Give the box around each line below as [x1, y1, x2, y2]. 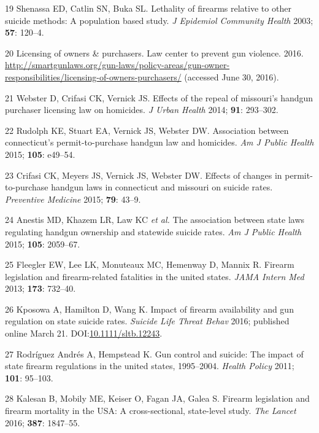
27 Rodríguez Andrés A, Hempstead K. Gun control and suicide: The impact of [5, 347, 304, 360]
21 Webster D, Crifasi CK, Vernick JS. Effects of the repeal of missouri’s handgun [5, 91, 313, 104]
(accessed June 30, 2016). [184, 70, 279, 83]
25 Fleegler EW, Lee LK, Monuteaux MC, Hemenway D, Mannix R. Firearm [5, 258, 294, 271]
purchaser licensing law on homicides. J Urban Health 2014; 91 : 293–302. [5, 103, 279, 116]
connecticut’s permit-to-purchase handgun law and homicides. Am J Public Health [5, 136, 314, 149]
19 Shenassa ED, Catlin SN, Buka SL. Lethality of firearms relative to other [5, 2, 291, 14]
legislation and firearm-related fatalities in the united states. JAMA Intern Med [5, 270, 304, 283]
